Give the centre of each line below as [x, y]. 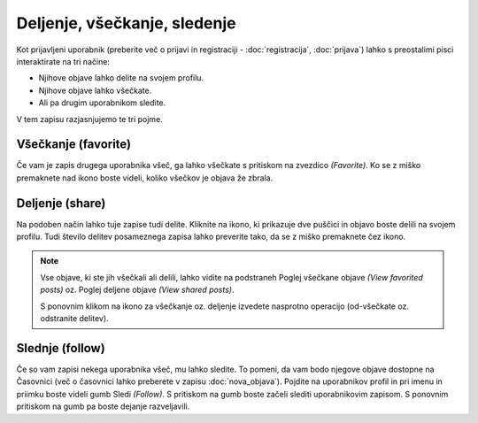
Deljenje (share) [61, 203]
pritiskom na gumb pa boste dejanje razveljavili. [103, 406]
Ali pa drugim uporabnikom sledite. [102, 103]
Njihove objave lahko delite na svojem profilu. [121, 78]
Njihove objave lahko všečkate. [95, 90]
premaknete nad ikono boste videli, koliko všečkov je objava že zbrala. [145, 178]
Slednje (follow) [61, 348]
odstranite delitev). [75, 319]
